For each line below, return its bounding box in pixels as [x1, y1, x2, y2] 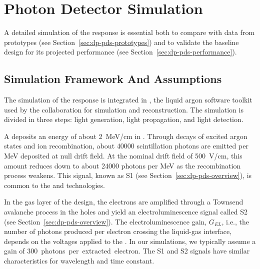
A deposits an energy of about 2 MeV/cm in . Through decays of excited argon [4, 130, 247, 141]
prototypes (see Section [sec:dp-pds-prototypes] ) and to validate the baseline [4, 36, 239, 47]
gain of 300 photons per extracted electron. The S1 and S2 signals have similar [4, 245, 250, 256]
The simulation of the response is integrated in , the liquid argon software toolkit [4, 94, 252, 105]
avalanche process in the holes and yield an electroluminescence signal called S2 [4, 206, 247, 217]
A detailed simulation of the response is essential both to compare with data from [4, 27, 255, 37]
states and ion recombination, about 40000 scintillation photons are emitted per [4, 140, 248, 151]
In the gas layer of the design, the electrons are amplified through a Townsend [4, 196, 243, 207]
